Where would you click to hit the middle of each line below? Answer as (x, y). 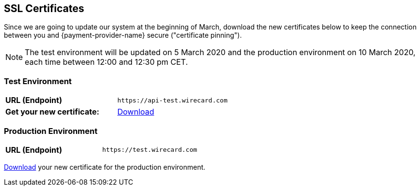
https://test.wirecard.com (150, 150)
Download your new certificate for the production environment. (105, 167)
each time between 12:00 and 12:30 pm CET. (106, 62)
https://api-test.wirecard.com (172, 100)
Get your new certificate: (52, 112)
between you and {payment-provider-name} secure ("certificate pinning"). (123, 35)
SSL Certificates (44, 8)
